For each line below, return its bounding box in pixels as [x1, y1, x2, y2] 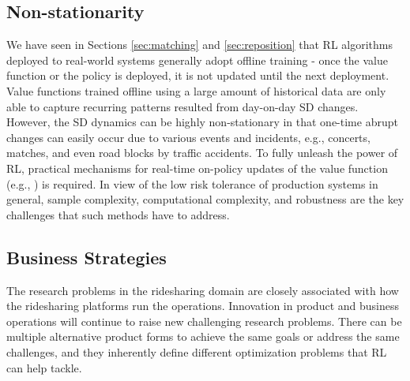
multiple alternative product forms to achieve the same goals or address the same [6, 328, 400, 345]
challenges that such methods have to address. [6, 206, 230, 222]
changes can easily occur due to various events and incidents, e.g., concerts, [6, 129, 371, 145]
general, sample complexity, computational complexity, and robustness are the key [6, 191, 404, 207]
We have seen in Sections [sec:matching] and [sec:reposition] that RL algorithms [6, 36, 393, 53]
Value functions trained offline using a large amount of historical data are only [6, 82, 386, 99]
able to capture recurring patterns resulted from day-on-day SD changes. [6, 98, 359, 114]
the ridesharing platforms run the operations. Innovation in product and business [6, 297, 399, 314]
